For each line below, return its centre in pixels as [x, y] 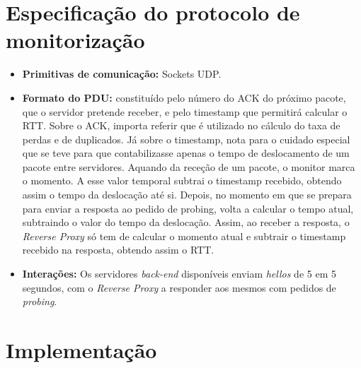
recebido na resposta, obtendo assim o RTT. [118, 250]
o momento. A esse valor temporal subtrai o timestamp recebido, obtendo [182, 180]
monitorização [75, 40]
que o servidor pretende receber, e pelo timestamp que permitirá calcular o [185, 111]
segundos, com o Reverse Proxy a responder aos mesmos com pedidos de [179, 287]
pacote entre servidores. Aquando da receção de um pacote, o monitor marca [189, 166]
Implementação [81, 350]
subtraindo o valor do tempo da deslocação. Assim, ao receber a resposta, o [186, 222]
